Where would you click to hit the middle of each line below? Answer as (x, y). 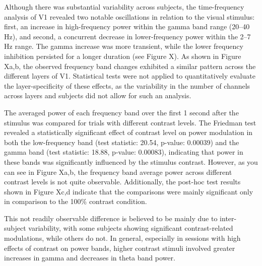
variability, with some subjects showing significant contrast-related (131, 228)
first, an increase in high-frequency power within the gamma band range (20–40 (127, 26)
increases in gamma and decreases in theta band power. (90, 258)
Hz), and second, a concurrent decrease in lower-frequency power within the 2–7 (127, 36)
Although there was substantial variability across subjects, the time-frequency (124, 7)
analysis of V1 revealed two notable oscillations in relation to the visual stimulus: (129, 16)
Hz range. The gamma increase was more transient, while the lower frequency (124, 46)
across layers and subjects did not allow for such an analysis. (98, 95)
